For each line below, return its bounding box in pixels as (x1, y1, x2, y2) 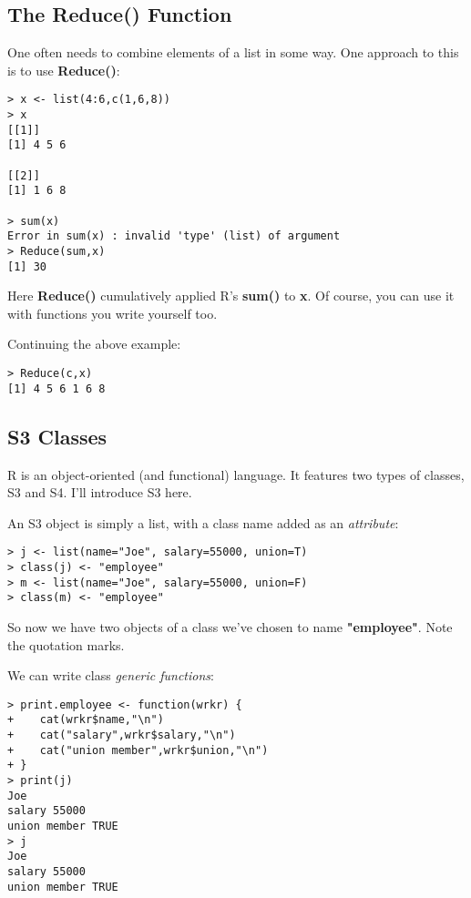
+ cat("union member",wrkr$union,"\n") (7, 743, 269, 757)
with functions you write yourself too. (7, 303, 218, 322)
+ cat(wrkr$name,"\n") (7, 713, 164, 727)
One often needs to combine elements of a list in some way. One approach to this (7, 43, 459, 62)
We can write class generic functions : (7, 666, 214, 685)
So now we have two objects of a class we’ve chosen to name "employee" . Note (7, 617, 453, 636)
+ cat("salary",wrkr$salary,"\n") (7, 729, 236, 742)
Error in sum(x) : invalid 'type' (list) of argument (7, 230, 341, 243)
